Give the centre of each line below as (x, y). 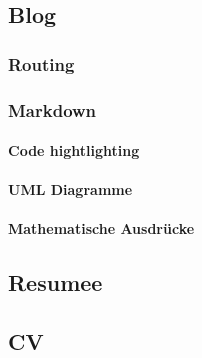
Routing (41, 63)
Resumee (55, 282)
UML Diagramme (70, 189)
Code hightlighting (74, 150)
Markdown (52, 109)
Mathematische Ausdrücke (101, 228)
